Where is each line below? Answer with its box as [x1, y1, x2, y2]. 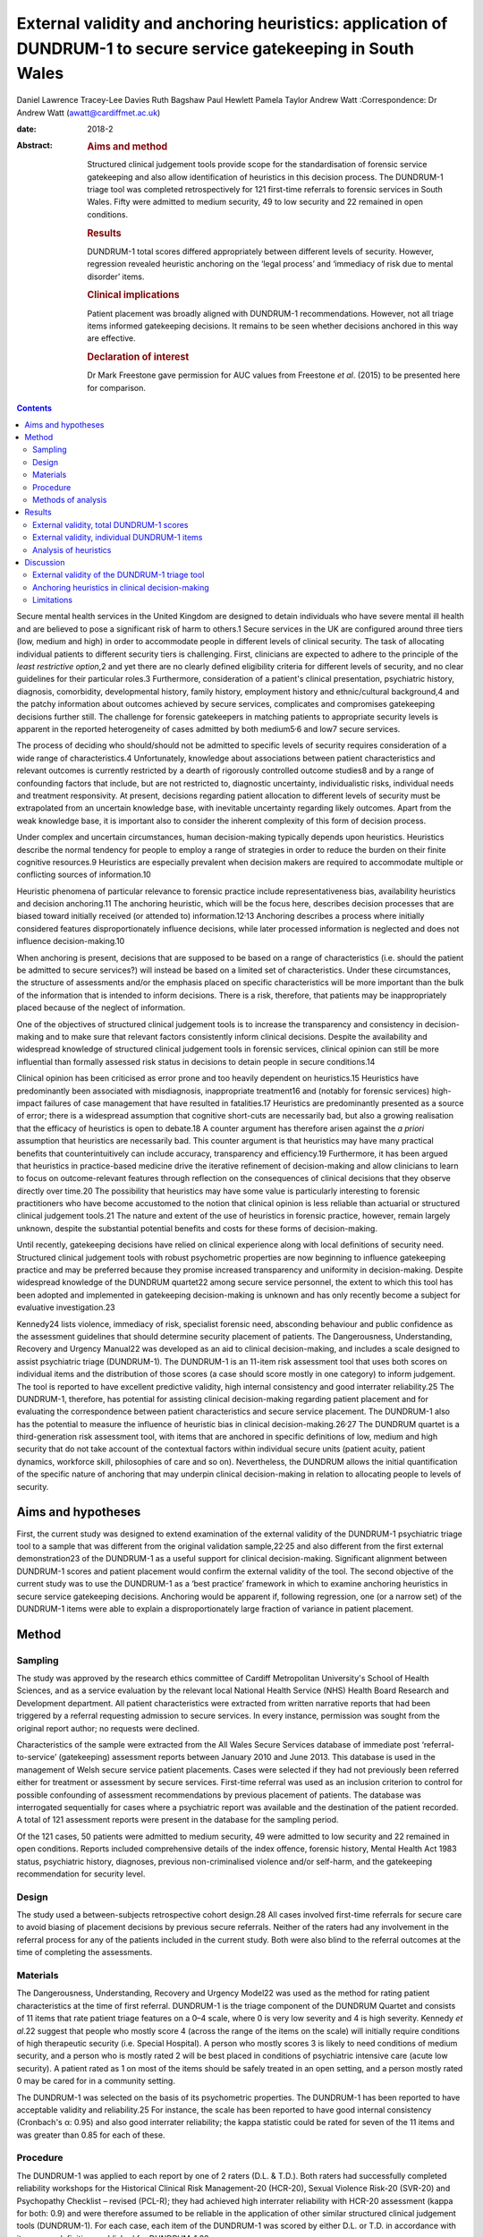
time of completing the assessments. [16, 1947, 153, 1958]
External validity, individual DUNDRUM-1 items [32, 532, 203, 543]
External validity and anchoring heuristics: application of [16, 13, 448, 33]
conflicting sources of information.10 [16, 869, 151, 880]
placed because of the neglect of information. [16, 1002, 186, 1013]
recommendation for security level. [16, 1868, 146, 1879]
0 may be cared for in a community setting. [16, 2076, 176, 2087]
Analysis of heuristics [32, 544, 112, 555]
